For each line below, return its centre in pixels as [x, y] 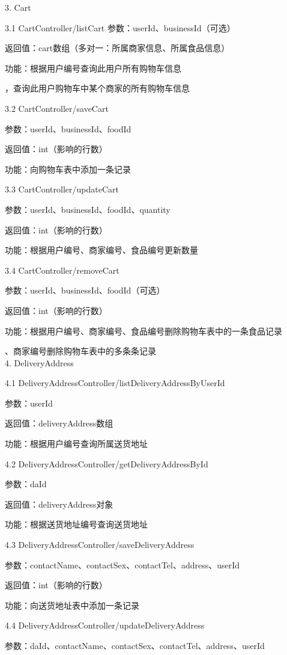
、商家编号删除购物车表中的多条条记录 [80, 351]
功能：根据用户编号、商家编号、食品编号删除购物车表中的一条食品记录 [143, 331]
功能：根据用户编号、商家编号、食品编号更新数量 [101, 250]
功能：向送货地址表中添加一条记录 [72, 605]
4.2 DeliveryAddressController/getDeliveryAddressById [107, 463]
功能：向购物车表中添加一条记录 [68, 169]
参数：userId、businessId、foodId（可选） [85, 290]
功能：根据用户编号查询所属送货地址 [76, 444]
